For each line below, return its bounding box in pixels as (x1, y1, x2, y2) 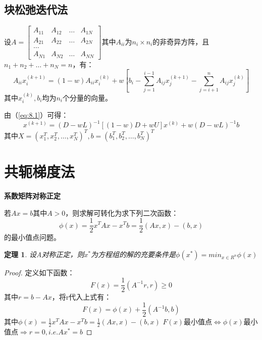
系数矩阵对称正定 (4, 190, 61, 201)
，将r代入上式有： (51, 292, 112, 302)
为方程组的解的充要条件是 (91, 249, 176, 259)
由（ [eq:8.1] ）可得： (4, 110, 69, 120)
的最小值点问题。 (4, 232, 61, 242)
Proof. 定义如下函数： (4, 267, 75, 277)
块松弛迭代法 (4, 2, 68, 17)
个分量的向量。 (63, 92, 113, 103)
